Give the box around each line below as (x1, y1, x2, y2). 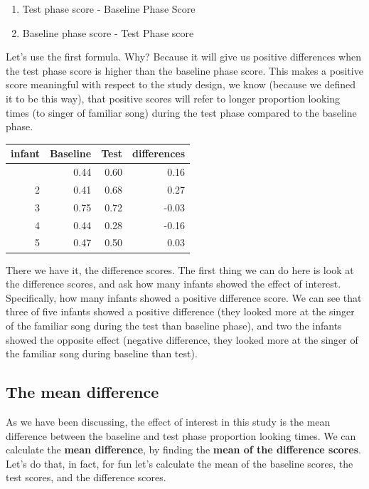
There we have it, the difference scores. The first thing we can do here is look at (6, 262, 354, 277)
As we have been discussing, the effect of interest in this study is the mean (6, 414, 331, 428)
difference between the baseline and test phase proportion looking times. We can (6, 428, 356, 443)
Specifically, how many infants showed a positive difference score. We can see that (6, 290, 362, 305)
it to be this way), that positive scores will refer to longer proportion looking (6, 90, 340, 105)
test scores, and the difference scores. (6, 470, 166, 485)
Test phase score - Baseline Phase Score (22, 1, 196, 16)
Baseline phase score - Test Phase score (22, 25, 194, 40)
